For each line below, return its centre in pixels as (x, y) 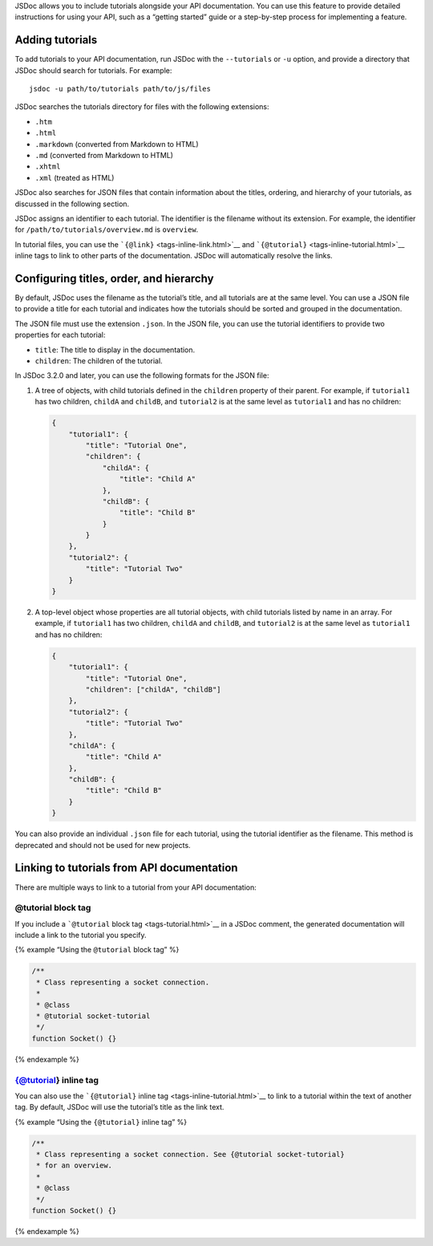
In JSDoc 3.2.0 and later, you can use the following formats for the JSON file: (142, 375)
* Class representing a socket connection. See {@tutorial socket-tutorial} (190, 1155)
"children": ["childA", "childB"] (153, 689)
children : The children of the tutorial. (99, 361)
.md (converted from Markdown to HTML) (104, 156)
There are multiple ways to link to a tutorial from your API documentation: (136, 887)
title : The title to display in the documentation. (115, 350)
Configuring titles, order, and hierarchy (114, 278)
